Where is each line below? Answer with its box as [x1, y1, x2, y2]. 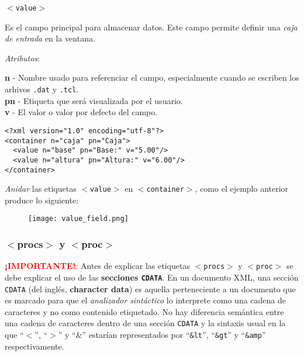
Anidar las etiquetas [5, 182, 77, 195]
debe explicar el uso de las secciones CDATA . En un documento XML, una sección [5, 271, 299, 283]
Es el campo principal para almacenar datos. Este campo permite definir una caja [5, 20, 298, 33]
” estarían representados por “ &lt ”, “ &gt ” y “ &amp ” [82, 329, 266, 341]
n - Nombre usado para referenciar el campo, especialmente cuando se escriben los [5, 71, 299, 84]
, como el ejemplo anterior [195, 182, 289, 195]
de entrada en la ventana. [5, 32, 95, 44]
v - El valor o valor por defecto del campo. [5, 106, 158, 118]
